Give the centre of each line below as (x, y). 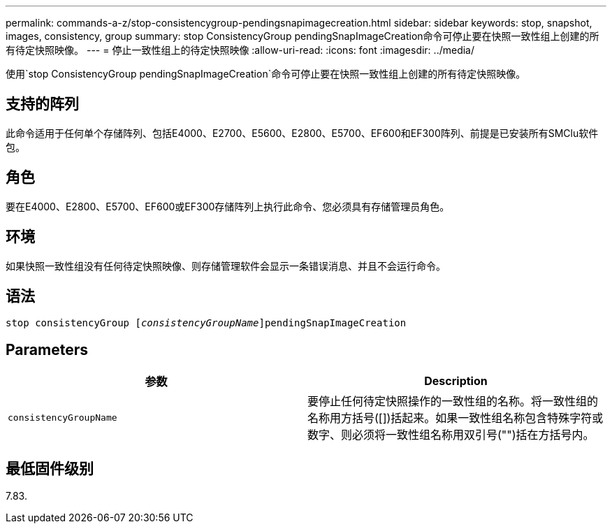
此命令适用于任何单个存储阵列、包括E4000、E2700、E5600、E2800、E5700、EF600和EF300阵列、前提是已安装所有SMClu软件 (302, 133)
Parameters (47, 349)
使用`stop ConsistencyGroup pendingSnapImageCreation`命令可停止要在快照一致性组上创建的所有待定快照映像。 (266, 74)
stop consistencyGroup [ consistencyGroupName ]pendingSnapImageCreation (206, 323)
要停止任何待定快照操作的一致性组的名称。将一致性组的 (453, 401)
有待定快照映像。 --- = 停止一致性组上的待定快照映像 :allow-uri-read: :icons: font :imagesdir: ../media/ (240, 50)
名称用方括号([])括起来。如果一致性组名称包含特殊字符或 (456, 418)
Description (456, 381)
